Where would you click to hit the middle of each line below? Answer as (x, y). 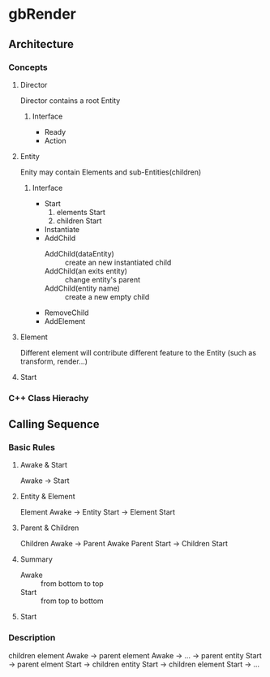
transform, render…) (54, 361)
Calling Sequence (54, 424)
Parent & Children (49, 528)
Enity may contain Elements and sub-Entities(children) (111, 172)
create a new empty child (107, 296)
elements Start (81, 212)
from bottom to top (72, 584)
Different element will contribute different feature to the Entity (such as (138, 352)
